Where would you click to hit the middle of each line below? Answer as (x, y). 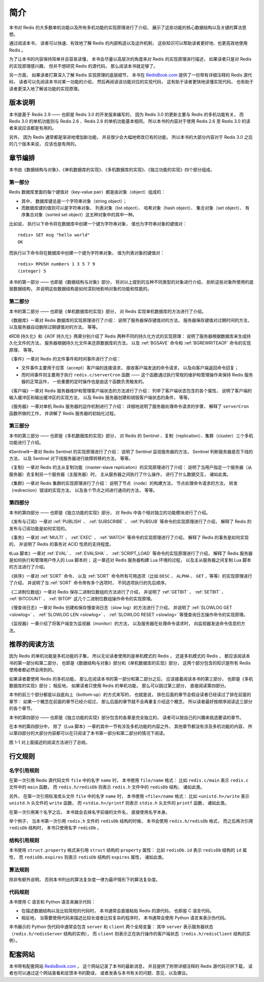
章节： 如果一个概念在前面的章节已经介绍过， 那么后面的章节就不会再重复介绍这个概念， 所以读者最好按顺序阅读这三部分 (131, 701)
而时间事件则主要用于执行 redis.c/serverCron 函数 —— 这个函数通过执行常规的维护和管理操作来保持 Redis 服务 (137, 374)
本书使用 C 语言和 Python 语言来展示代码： (52, 902)
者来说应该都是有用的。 (33, 128)
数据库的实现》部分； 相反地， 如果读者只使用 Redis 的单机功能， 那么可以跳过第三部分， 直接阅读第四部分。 (119, 686)
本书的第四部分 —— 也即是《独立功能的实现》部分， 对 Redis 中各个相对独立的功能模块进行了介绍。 (110, 513)
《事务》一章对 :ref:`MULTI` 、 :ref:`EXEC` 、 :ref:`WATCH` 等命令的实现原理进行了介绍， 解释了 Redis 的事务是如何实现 (129, 537)
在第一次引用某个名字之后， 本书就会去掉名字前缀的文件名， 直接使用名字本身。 (89, 812)
